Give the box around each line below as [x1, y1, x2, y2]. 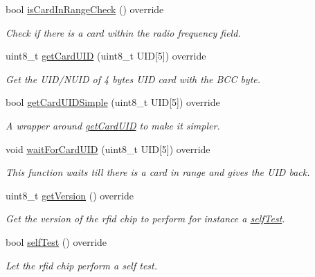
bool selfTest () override [6, 234, 107, 249]
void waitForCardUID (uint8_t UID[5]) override [6, 141, 210, 156]
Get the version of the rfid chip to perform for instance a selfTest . [6, 211, 285, 226]
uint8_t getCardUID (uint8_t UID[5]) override [6, 48, 206, 63]
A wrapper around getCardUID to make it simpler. [6, 118, 220, 132]
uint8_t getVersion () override [6, 188, 134, 202]
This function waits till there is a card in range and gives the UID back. [6, 165, 310, 179]
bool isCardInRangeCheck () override [6, 2, 164, 16]
